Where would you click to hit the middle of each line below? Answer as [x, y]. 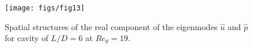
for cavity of [26, 38]
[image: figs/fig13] [45, 8]
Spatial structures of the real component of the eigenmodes [111, 26]
